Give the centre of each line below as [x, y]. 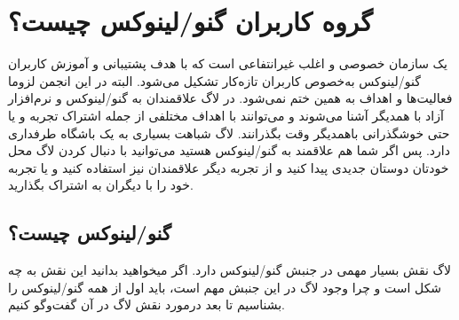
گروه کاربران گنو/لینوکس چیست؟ [190, 21]
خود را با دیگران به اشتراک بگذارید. [101, 185]
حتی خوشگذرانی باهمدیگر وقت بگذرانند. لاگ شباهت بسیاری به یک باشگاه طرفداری [229, 133]
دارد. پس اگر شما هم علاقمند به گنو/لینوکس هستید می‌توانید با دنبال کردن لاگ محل [229, 150]
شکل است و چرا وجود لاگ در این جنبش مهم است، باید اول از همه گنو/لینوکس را [225, 287]
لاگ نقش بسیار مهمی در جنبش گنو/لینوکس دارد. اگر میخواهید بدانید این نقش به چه [230, 270]
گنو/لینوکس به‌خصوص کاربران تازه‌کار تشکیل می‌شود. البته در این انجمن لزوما [214, 80]
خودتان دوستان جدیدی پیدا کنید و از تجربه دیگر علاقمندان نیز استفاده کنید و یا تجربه [229, 167]
